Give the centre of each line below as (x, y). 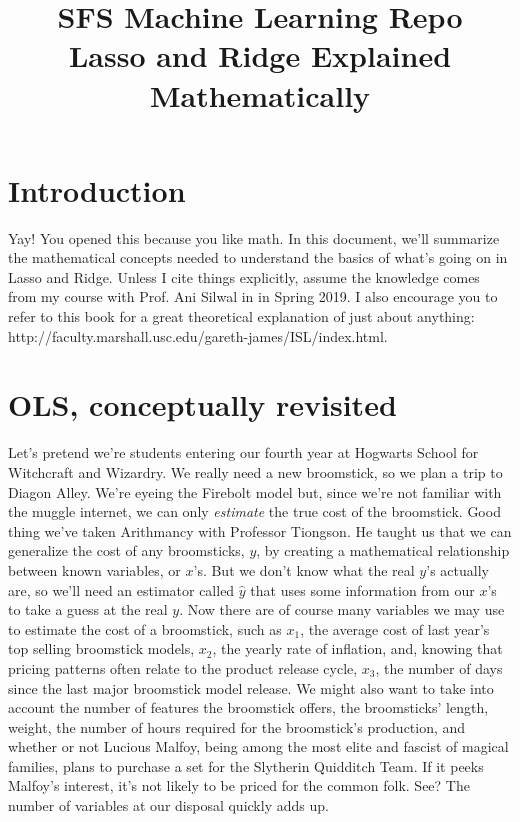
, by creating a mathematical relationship (383, 550)
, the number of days (439, 667)
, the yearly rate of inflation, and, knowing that (357, 648)
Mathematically (260, 94)
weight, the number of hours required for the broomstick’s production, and (237, 726)
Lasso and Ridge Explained (260, 55)
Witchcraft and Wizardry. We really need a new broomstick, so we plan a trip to (255, 471)
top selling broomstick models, (101, 648)
